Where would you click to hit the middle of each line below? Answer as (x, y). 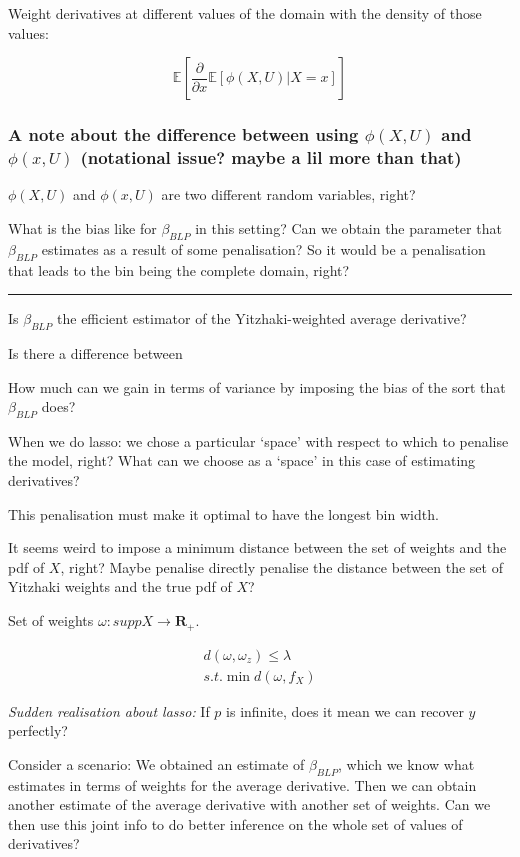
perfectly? (38, 730)
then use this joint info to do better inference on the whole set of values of (235, 823)
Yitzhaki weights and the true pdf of (120, 586)
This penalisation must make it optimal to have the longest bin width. (223, 513)
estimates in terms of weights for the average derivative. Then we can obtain (242, 784)
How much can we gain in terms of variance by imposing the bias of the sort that (257, 386)
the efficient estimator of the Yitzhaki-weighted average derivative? (262, 318)
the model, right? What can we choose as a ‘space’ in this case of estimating (242, 460)
